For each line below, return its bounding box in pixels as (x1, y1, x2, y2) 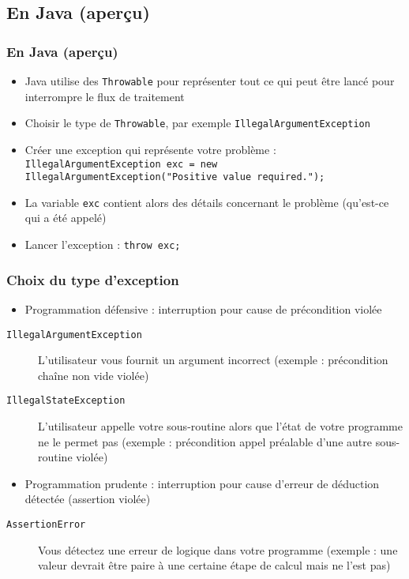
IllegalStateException (6, 395, 126, 407)
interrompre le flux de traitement (24, 88, 185, 104)
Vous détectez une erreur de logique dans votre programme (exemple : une (38, 541, 398, 558)
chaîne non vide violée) (38, 367, 149, 383)
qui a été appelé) (24, 209, 107, 226)
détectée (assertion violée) (24, 491, 151, 507)
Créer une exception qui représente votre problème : (24, 141, 276, 157)
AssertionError (6, 519, 86, 530)
